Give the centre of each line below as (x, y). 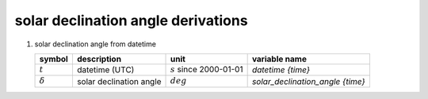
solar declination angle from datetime (95, 44)
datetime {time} (281, 70)
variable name (279, 59)
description (99, 59)
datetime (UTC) (105, 70)
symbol (54, 59)
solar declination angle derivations (132, 20)
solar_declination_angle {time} (309, 81)
